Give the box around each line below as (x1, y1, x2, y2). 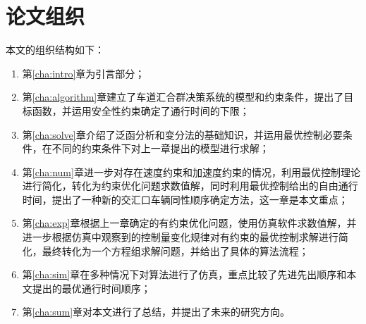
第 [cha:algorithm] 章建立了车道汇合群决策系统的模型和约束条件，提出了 (22, 89, 344, 104)
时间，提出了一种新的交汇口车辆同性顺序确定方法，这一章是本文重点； (22, 192, 348, 206)
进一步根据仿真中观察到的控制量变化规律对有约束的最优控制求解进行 (22, 230, 338, 244)
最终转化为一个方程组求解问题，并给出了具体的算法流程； (42, 243, 309, 258)
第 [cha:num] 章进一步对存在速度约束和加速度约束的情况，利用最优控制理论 (22, 164, 360, 179)
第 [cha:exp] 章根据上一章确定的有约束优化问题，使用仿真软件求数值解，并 (22, 216, 357, 230)
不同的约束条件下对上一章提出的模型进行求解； (51, 141, 269, 156)
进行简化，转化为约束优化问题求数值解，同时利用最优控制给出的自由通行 (22, 178, 358, 193)
